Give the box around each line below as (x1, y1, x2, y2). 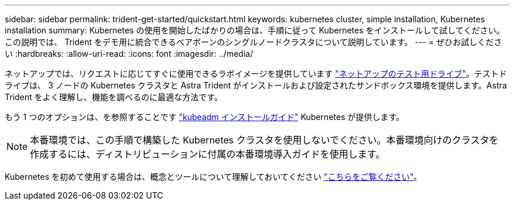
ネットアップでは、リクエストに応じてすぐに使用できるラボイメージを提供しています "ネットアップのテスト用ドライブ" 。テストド (5, 69, 508, 78)
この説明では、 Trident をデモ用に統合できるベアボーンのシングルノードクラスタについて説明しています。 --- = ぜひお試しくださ (5, 37, 502, 47)
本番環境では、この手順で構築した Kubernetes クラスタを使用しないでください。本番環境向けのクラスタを (30, 134, 499, 146)
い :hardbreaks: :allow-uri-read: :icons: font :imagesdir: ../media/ (5, 49, 253, 59)
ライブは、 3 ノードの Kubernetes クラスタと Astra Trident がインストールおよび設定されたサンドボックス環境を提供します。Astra (5, 80, 507, 90)
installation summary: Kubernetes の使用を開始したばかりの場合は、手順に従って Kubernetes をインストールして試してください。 (5, 25, 505, 35)
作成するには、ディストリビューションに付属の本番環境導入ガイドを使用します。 (30, 148, 386, 160)
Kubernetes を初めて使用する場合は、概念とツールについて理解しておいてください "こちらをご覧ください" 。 (5, 172, 422, 182)
